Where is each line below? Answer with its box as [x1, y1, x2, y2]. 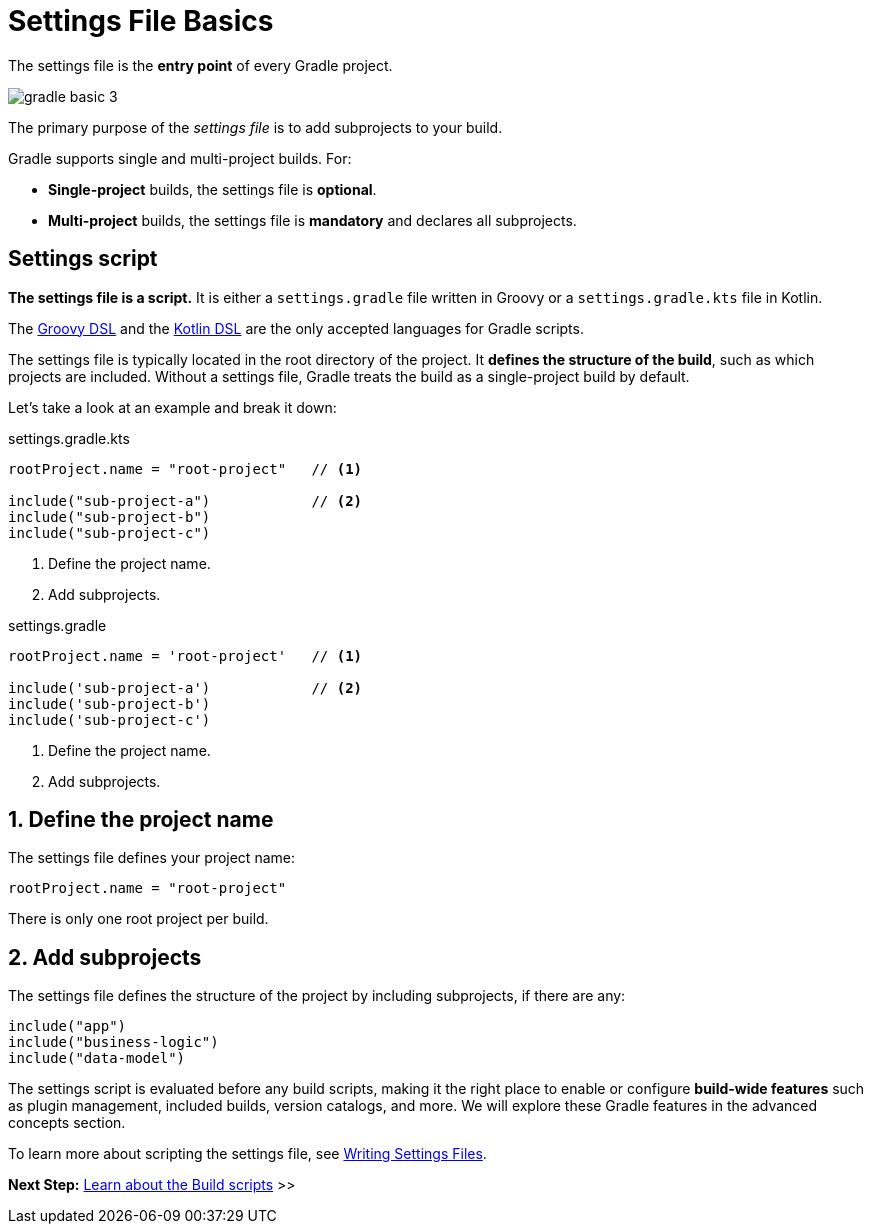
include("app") [8, 1018, 127, 1035]
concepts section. [8, 1114, 126, 1132]
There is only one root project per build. [8, 910, 269, 928]
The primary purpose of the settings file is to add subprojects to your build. [8, 118, 503, 136]
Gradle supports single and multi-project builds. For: [8, 149, 352, 167]
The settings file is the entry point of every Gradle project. [8, 56, 393, 74]
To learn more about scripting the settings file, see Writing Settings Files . [8, 1145, 487, 1163]
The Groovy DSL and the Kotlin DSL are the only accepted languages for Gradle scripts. [8, 319, 584, 337]
